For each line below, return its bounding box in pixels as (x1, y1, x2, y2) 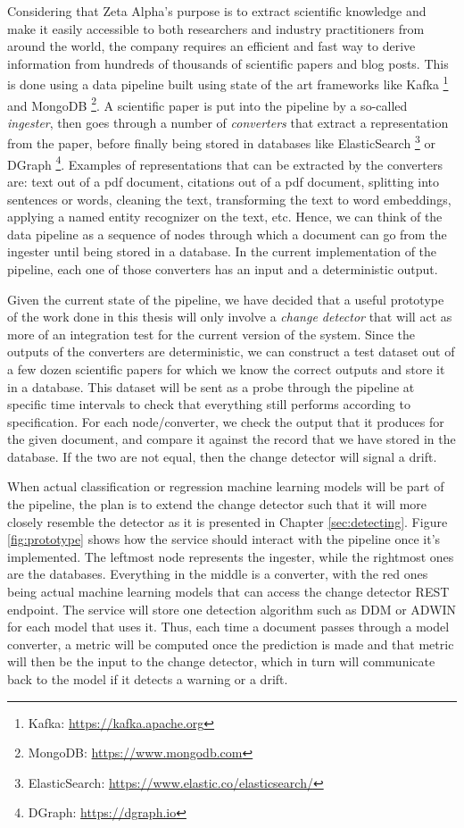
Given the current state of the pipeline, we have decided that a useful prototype (7, 289, 444, 308)
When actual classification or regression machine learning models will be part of (7, 477, 444, 496)
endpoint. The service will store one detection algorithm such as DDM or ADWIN (7, 599, 457, 618)
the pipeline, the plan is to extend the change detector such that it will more (7, 495, 427, 514)
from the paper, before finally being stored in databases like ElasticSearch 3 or (7, 131, 435, 153)
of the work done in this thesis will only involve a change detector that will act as (7, 307, 452, 326)
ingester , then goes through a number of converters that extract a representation (7, 113, 449, 131)
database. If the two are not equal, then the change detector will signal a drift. (7, 447, 437, 465)
